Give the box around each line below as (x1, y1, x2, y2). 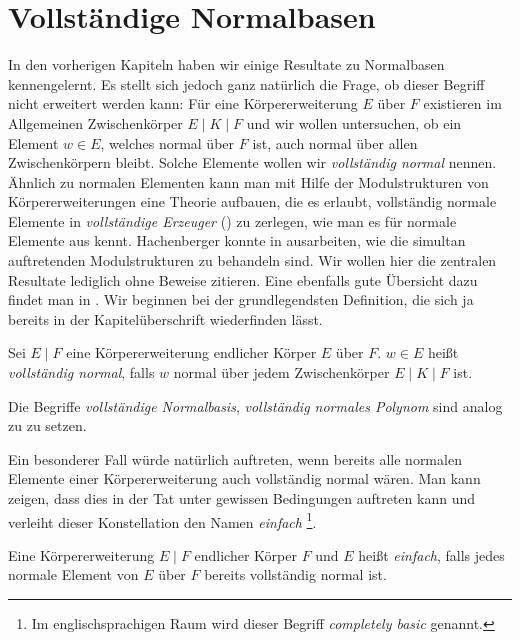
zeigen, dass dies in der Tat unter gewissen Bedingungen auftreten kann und (8, 488, 475, 508)
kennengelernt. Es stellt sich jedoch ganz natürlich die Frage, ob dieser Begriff (8, 73, 485, 94)
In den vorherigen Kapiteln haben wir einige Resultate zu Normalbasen (8, 54, 445, 75)
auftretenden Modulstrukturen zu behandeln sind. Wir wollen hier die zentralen (8, 250, 497, 271)
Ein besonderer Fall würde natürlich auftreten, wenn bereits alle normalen (8, 448, 462, 469)
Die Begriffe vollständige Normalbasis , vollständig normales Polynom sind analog (8, 395, 503, 416)
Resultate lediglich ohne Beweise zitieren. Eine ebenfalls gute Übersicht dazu (8, 269, 478, 290)
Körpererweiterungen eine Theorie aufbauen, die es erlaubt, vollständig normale (8, 191, 497, 212)
